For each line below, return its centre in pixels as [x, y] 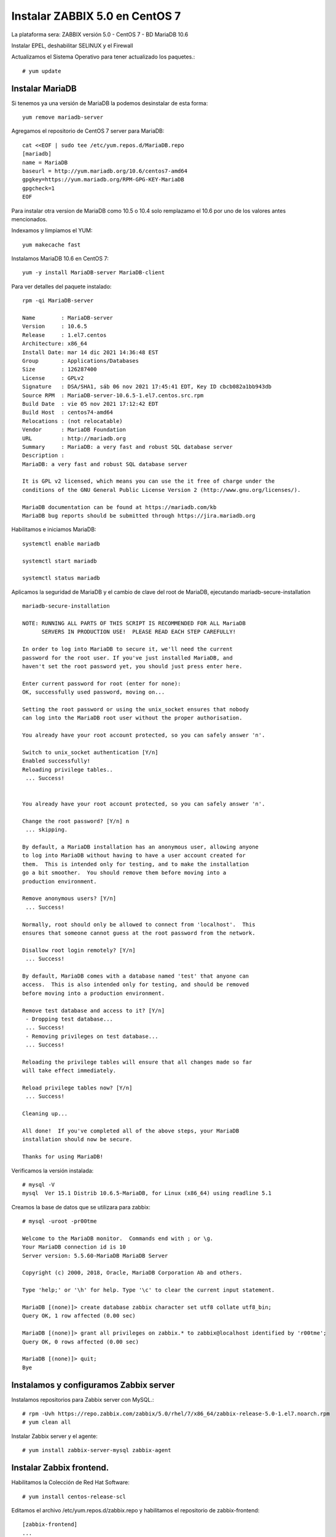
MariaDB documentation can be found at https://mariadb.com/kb [119, 507]
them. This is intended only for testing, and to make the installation [136, 864]
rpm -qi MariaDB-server [58, 301]
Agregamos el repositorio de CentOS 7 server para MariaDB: [88, 131]
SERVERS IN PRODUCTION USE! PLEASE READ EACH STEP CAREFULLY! [139, 632]
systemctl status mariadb [61, 578]
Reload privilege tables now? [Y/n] [77, 1088]
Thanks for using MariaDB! [63, 1157]
